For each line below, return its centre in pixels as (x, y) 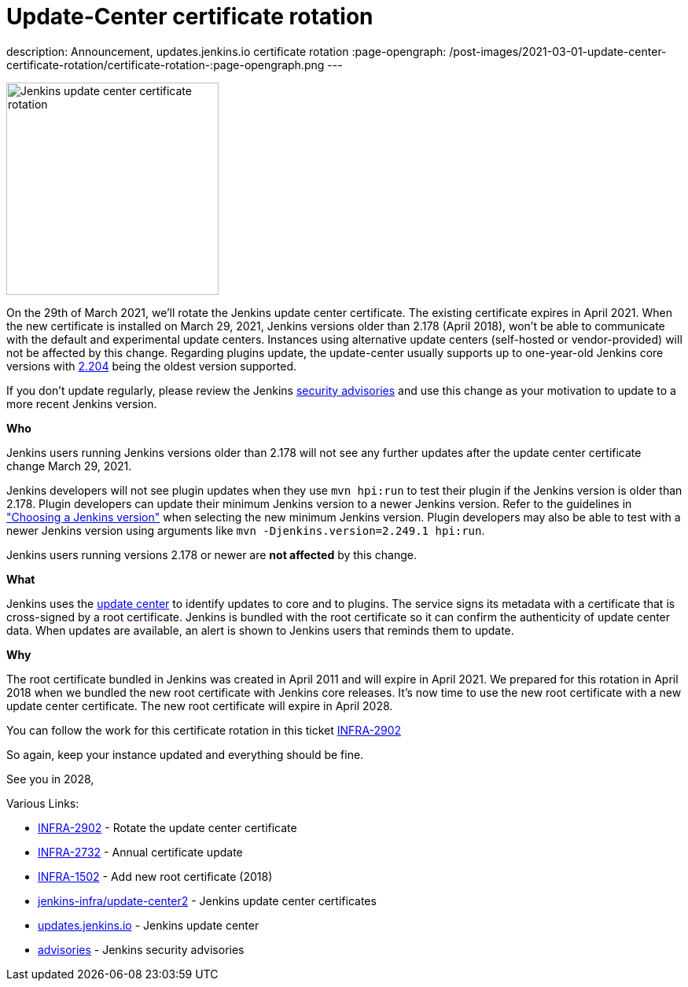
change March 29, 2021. (69, 466)
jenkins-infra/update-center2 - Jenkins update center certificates (207, 900)
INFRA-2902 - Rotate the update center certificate (167, 827)
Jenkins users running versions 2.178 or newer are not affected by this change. (212, 554)
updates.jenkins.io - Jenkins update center (149, 925)
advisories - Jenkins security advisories (141, 949)
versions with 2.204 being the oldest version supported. (152, 366)
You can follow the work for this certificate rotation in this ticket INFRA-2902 (204, 730)
